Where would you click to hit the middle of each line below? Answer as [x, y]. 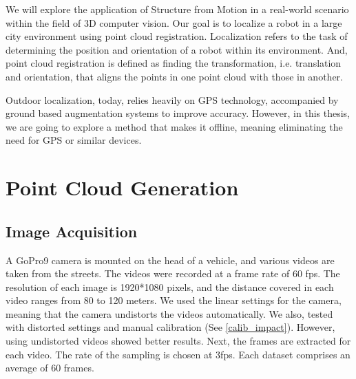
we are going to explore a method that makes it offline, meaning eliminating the [174, 126]
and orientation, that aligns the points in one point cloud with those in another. [174, 76]
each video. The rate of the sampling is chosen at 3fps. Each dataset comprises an [178, 354]
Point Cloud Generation [122, 187]
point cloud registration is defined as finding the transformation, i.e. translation [174, 63]
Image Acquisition [72, 231]
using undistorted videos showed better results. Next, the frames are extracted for [178, 341]
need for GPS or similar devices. [74, 140]
